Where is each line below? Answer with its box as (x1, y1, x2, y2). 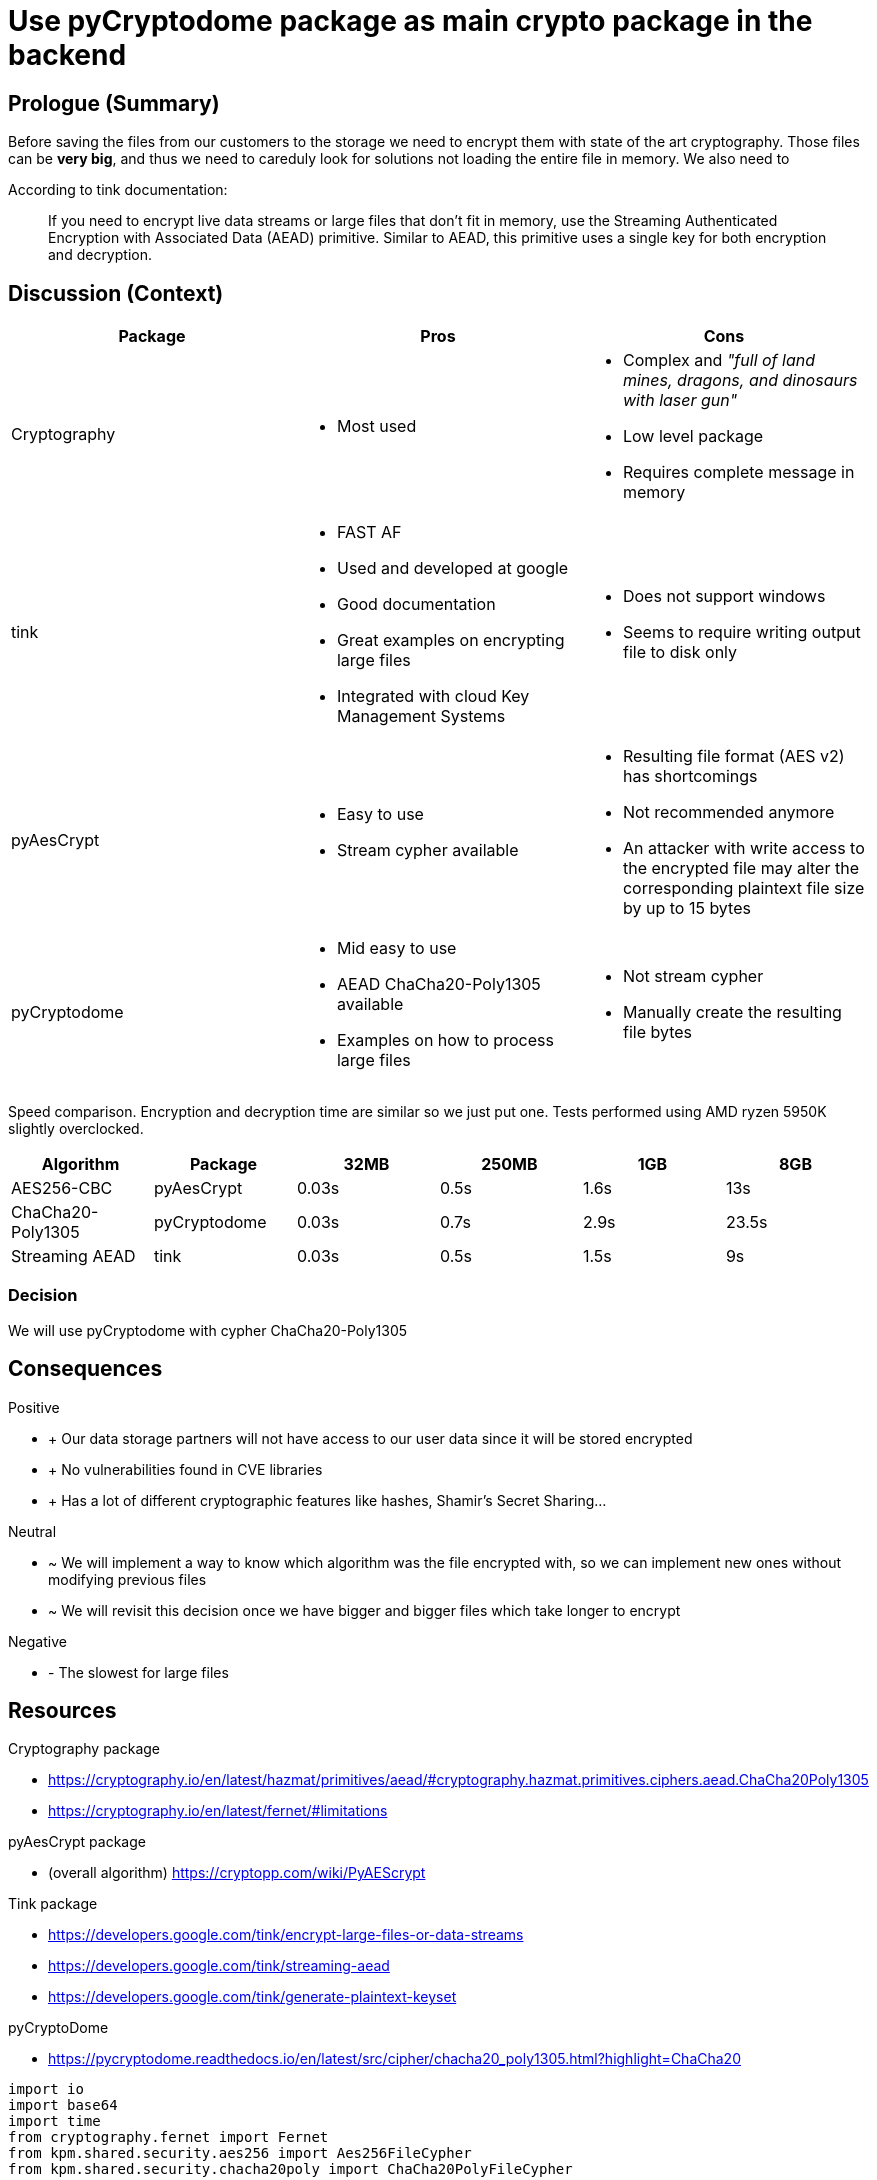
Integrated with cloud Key (336, 686, 530, 707)
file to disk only (622, 642, 738, 663)
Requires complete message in (622, 462, 855, 483)
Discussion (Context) (8, 280, 224, 306)
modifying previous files (48, 1570, 207, 1588)
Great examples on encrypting (336, 630, 565, 651)
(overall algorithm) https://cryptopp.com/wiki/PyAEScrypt (48, 1864, 426, 1882)
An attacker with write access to (622, 838, 865, 859)
